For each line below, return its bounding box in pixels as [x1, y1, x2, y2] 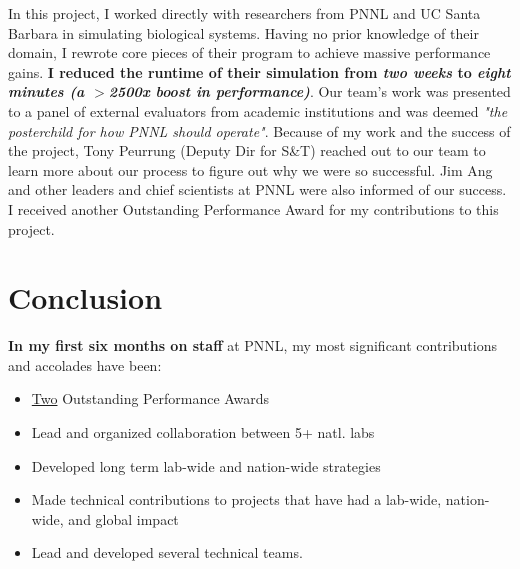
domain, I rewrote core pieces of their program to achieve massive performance [8, 42, 491, 63]
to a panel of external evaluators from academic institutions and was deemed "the [8, 100, 508, 121]
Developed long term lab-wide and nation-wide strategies [31, 455, 381, 476]
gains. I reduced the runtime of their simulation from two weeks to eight [8, 61, 511, 82]
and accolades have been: [8, 354, 162, 375]
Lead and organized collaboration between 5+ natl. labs [31, 422, 375, 443]
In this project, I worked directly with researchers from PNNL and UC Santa [8, 3, 481, 23]
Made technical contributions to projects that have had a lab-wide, [31, 489, 442, 510]
